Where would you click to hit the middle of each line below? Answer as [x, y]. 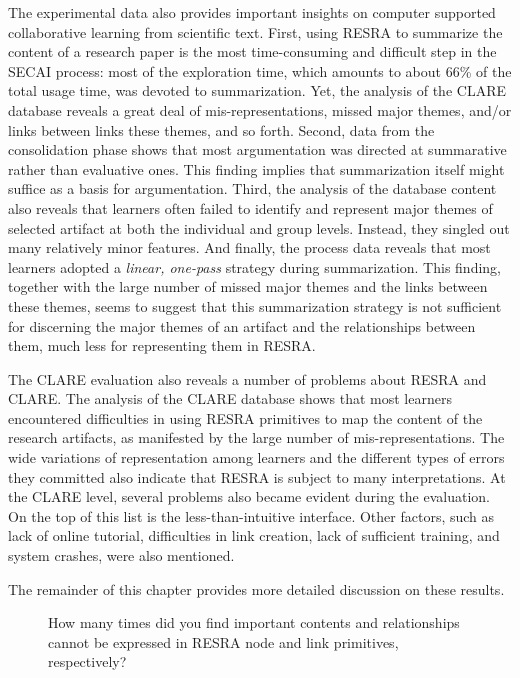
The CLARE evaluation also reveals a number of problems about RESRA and [247, 378]
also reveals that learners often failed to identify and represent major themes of [250, 207]
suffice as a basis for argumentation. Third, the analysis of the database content [252, 188]
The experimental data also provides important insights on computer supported [252, 12]
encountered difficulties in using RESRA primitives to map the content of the [245, 417]
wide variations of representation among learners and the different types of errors [256, 457]
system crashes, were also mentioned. [121, 555]
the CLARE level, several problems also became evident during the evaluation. [249, 496]
